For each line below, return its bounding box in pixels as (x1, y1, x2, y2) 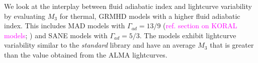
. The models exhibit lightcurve (139, 30, 236, 40)
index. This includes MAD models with (4, 20, 125, 31)
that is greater (210, 40, 254, 50)
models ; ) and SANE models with (4, 30, 108, 40)
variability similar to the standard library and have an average (4, 40, 196, 50)
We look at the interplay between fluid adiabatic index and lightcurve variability (4, 1, 252, 11)
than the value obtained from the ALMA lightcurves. (4, 49, 167, 60)
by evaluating (4, 10, 46, 21)
